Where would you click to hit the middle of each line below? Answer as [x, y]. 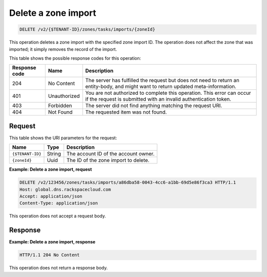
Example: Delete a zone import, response [52, 242]
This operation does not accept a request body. [58, 216]
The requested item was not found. [126, 112]
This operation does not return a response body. [59, 268]
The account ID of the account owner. [111, 154]
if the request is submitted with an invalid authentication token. [158, 99]
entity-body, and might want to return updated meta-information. [161, 86]
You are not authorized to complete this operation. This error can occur [168, 93]
